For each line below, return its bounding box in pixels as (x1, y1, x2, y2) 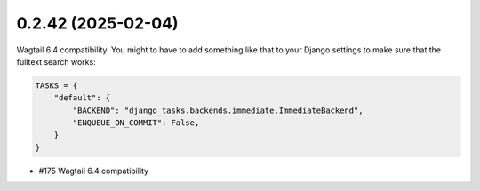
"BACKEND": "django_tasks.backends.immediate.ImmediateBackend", (72, 105, 364, 115)
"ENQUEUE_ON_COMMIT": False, (72, 118, 200, 128)
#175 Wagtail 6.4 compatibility (38, 165, 149, 176)
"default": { (53, 93, 111, 103)
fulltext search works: (16, 56, 97, 67)
